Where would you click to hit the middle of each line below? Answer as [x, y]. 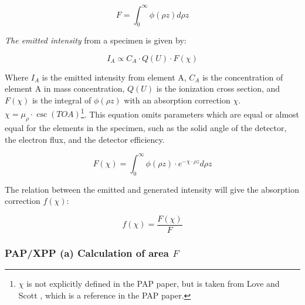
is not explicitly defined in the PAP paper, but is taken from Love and [153, 284]
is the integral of [62, 100]
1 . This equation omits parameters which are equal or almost [190, 113]
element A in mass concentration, [65, 88]
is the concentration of [243, 77]
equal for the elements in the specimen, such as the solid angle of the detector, [146, 128]
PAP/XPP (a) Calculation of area [87, 252]
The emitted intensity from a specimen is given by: [96, 40]
